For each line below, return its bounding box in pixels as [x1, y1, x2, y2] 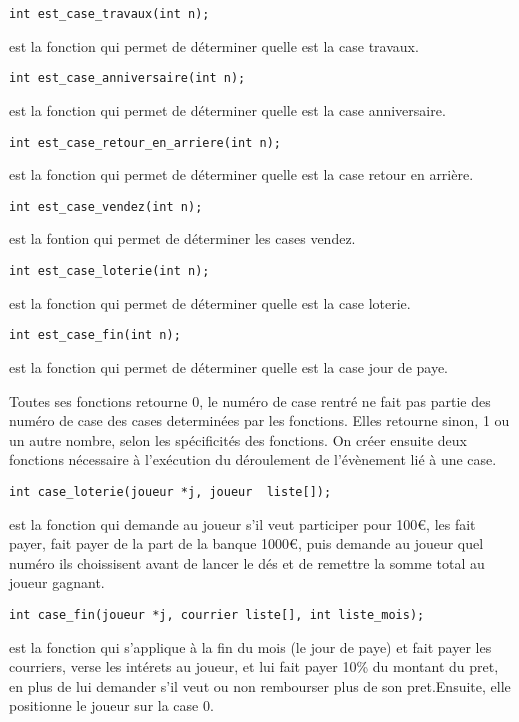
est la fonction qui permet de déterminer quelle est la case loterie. [9, 292, 411, 313]
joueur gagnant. [9, 572, 105, 593]
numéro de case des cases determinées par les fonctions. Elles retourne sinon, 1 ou [9, 410, 510, 431]
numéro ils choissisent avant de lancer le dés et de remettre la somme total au [9, 552, 485, 573]
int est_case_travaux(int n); [9, 7, 210, 21]
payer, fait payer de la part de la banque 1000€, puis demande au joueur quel [9, 533, 484, 554]
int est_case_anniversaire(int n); [9, 71, 246, 86]
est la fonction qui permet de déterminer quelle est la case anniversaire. [9, 99, 446, 120]
